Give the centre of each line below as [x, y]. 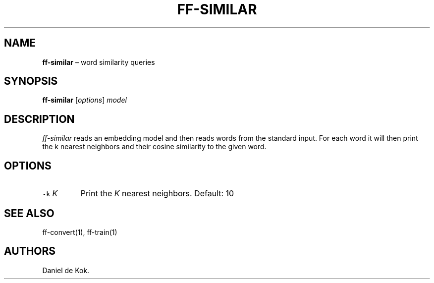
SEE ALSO [29, 213]
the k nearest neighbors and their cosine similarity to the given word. [154, 147]
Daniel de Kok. [66, 270]
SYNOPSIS [31, 81]
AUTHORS [30, 251]
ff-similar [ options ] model [84, 100]
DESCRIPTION [39, 119]
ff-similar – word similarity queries [99, 62]
